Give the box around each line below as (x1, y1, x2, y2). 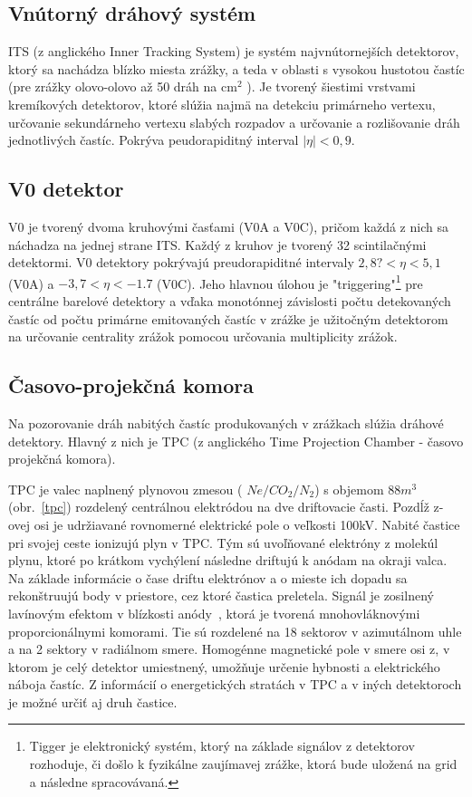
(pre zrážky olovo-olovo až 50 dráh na (8, 77, 217, 96)
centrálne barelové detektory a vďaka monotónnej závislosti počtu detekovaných (8, 292, 451, 310)
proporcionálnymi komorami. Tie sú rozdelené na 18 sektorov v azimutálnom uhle (8, 621, 462, 640)
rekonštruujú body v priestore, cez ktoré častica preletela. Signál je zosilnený (8, 586, 434, 605)
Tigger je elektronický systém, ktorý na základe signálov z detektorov (29, 736, 415, 755)
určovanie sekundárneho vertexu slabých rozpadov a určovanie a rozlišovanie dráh (8, 112, 460, 131)
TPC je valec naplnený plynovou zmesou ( (8, 479, 243, 498)
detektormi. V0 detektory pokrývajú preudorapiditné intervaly (8, 253, 354, 272)
